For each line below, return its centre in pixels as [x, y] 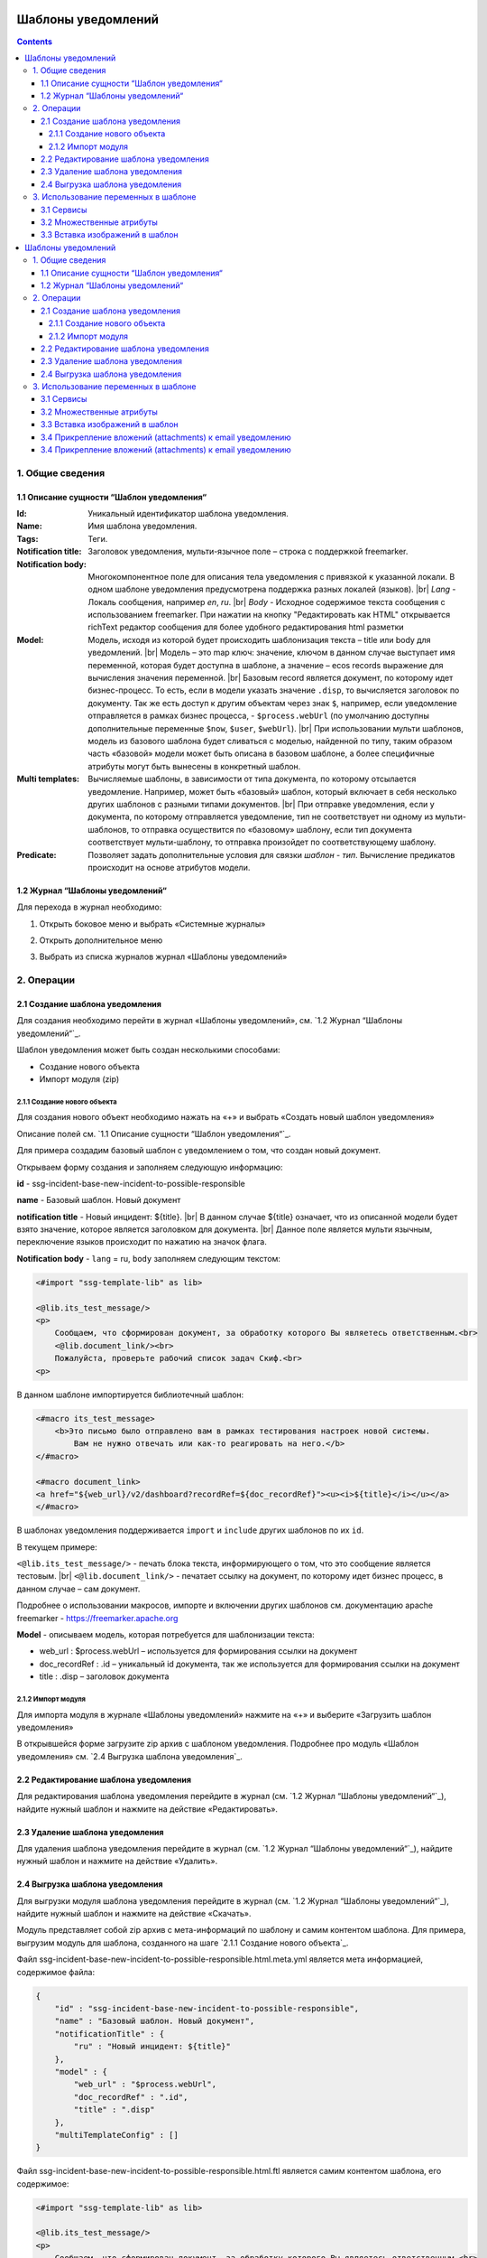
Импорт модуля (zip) [79, 1078]
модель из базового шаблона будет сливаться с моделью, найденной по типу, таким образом [270, 741]
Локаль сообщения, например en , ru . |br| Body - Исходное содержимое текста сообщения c [266, 602]
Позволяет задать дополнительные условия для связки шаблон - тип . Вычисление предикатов [271, 854]
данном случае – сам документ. [78, 1589]
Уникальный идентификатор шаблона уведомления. [188, 513]
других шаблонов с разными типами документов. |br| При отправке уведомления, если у [261, 804]
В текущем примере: [57, 1547]
